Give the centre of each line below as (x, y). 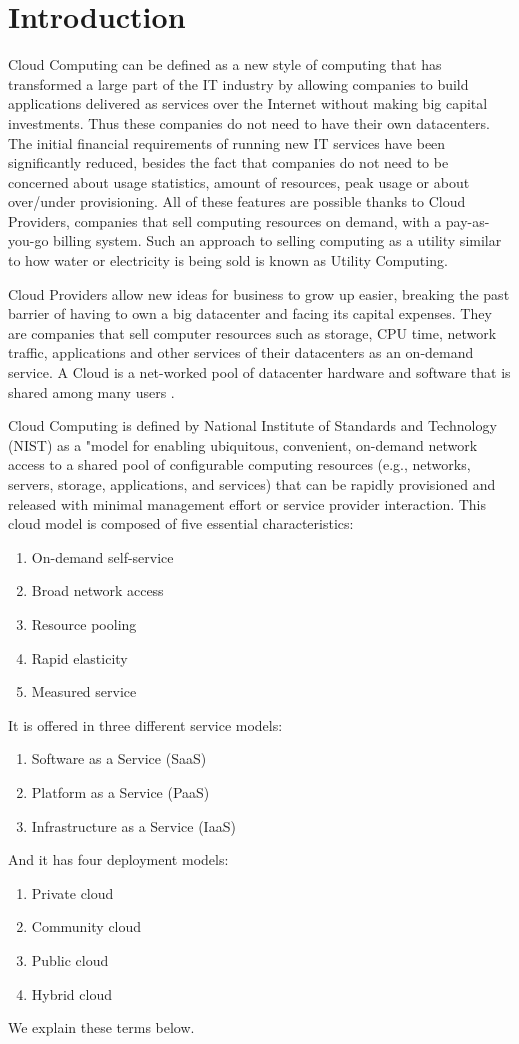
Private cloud (72, 892)
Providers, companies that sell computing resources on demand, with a (225, 220)
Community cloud (86, 926)
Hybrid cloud (71, 993)
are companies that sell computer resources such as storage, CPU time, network (252, 332)
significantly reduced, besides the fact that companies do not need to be (228, 162)
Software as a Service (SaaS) (119, 758)
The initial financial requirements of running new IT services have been (227, 142)
